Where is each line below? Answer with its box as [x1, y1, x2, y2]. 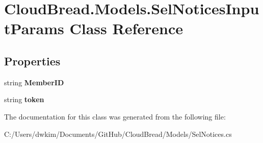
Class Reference [69, 18, 183, 39]
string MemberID [4, 77, 64, 87]
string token [4, 94, 44, 105]
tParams [4, 18, 64, 39]
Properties [4, 53, 61, 68]
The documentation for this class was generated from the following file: [4, 111, 226, 122]
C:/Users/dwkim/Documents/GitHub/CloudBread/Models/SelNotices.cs [4, 128, 232, 139]
